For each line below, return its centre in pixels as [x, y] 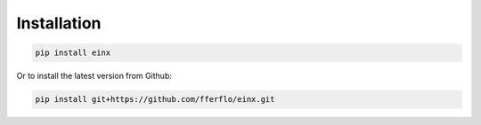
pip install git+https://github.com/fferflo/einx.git [155, 99]
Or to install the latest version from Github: [94, 76]
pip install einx [73, 53]
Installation [59, 23]
